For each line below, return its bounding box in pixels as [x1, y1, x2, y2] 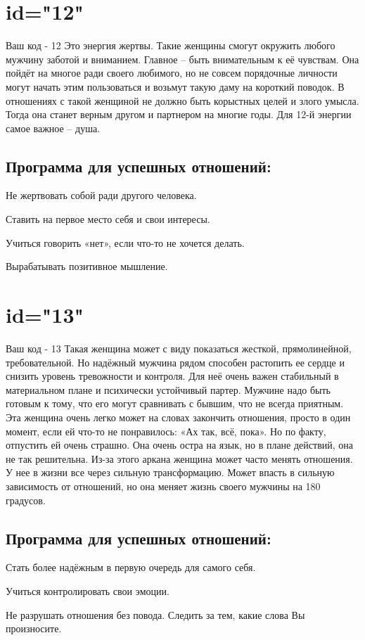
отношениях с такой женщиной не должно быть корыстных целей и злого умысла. [6, 93, 359, 108]
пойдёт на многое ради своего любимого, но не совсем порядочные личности [6, 65, 338, 80]
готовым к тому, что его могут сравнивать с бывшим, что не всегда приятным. [6, 396, 344, 411]
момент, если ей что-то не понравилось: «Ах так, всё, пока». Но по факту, [6, 423, 326, 438]
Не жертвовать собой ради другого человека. [6, 188, 197, 203]
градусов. [6, 492, 46, 507]
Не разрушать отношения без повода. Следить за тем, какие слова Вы [6, 607, 305, 622]
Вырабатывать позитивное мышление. [6, 259, 168, 274]
